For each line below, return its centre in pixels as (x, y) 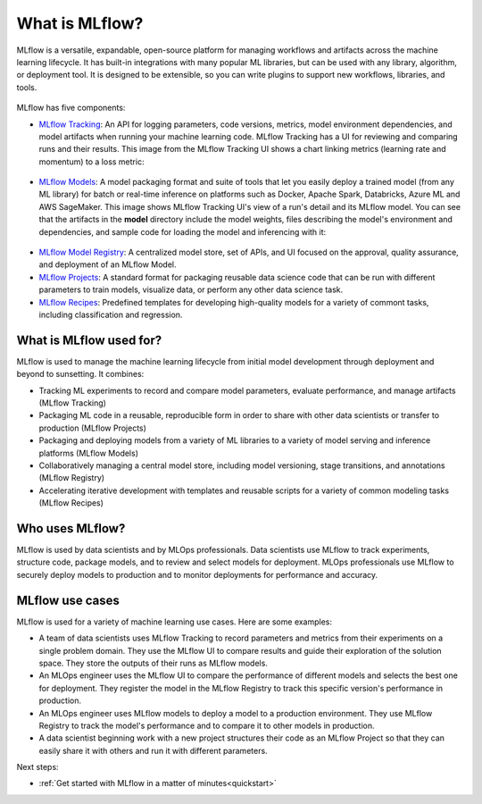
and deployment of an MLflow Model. (108, 264)
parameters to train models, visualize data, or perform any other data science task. (191, 289)
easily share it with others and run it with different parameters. (153, 750)
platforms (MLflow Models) (88, 453)
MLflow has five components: (71, 108)
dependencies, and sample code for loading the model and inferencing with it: (183, 231)
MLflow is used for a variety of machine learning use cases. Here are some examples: (175, 622)
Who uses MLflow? (71, 528)
